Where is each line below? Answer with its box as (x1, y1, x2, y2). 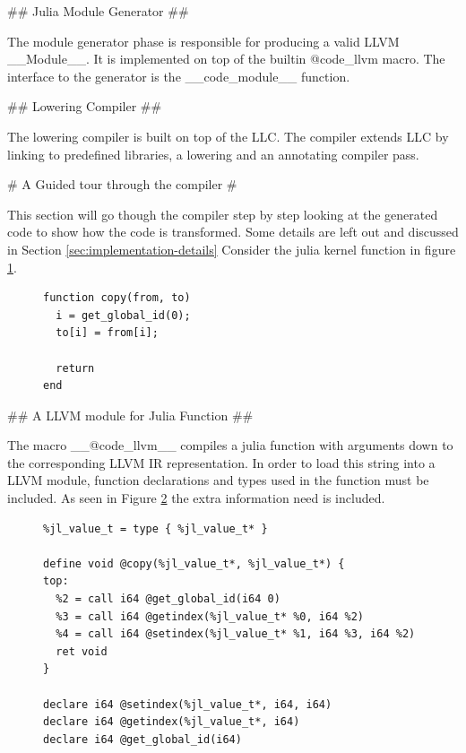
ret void (56, 645, 108, 658)
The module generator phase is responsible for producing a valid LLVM (7, 31, 400, 50)
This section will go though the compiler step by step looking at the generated (7, 204, 438, 223)
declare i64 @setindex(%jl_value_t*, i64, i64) (43, 697, 332, 711)
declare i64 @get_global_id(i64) (43, 732, 242, 746)
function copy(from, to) (43, 291, 191, 305)
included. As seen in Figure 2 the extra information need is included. (7, 489, 385, 507)
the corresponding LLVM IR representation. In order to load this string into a (7, 453, 436, 472)
